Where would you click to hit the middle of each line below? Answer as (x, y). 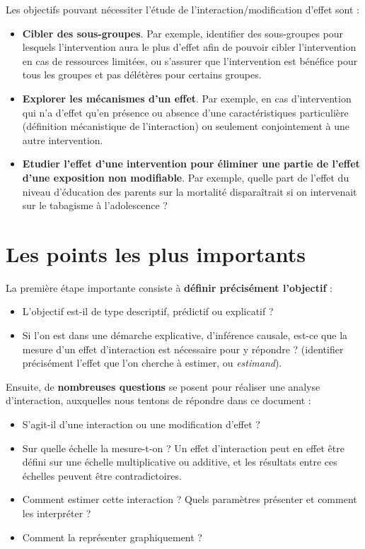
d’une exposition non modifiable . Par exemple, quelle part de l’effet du (186, 177)
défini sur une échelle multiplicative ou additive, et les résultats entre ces (180, 462)
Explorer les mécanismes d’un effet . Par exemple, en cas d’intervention (187, 98)
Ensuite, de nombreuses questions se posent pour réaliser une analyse (163, 386)
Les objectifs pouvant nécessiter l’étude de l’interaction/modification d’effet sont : (182, 9)
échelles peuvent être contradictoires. (102, 475)
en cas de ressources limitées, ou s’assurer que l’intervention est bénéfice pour (190, 60)
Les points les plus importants (156, 253)
